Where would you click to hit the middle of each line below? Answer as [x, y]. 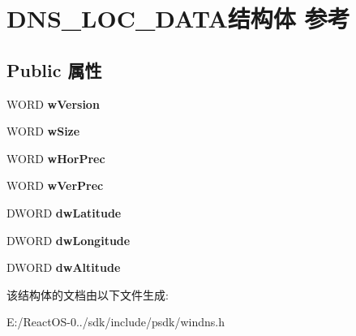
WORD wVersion [53, 103]
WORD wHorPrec [56, 158]
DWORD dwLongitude [69, 240]
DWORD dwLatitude [64, 212]
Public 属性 [54, 69]
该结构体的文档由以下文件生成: [88, 294]
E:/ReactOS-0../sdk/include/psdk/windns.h [116, 322]
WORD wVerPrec [55, 185]
